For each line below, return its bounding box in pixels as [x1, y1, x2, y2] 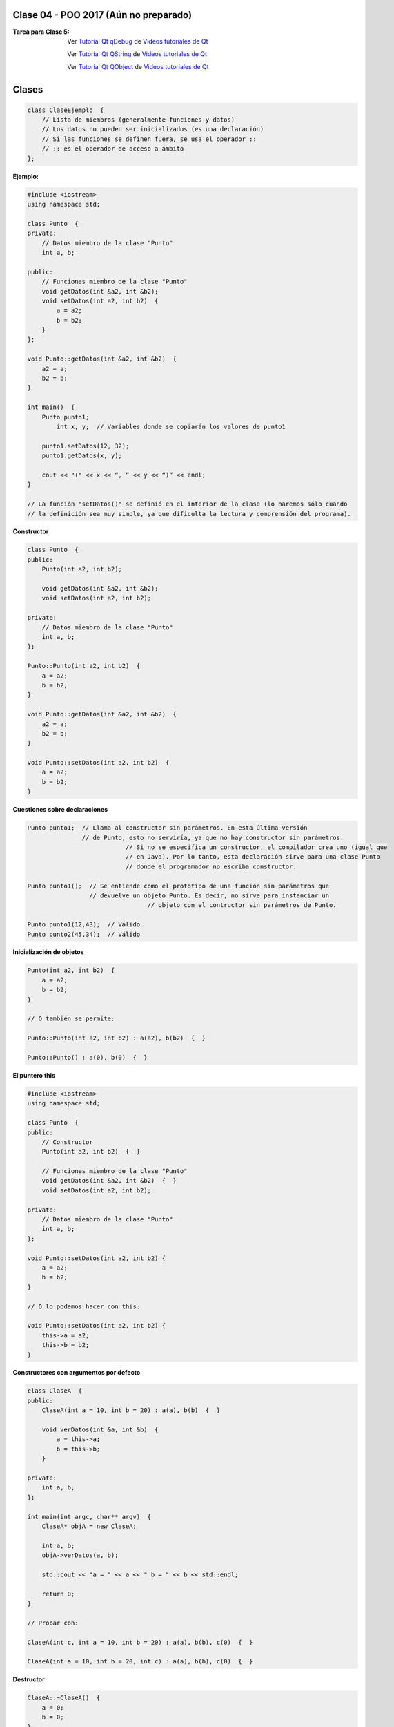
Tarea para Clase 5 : [12, 28, 70, 36]
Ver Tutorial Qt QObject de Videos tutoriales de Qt [67, 62, 210, 70]
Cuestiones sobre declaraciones [12, 805, 108, 814]
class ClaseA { [27, 1387, 83, 1395]
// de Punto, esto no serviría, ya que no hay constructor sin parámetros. [81, 833, 344, 841]
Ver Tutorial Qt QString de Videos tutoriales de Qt [67, 50, 207, 58]
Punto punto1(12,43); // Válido [27, 921, 141, 928]
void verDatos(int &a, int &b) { [41, 1426, 159, 1433]
